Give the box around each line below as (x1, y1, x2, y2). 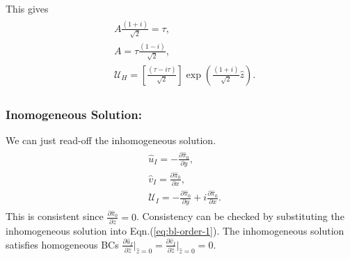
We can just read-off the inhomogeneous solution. (6, 132, 216, 147)
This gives (6, 1, 49, 15)
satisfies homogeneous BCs (6, 237, 119, 251)
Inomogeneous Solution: (6, 105, 142, 123)
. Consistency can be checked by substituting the (136, 209, 344, 223)
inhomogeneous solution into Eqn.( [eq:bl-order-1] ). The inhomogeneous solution (6, 223, 344, 238)
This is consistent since (6, 209, 104, 223)
